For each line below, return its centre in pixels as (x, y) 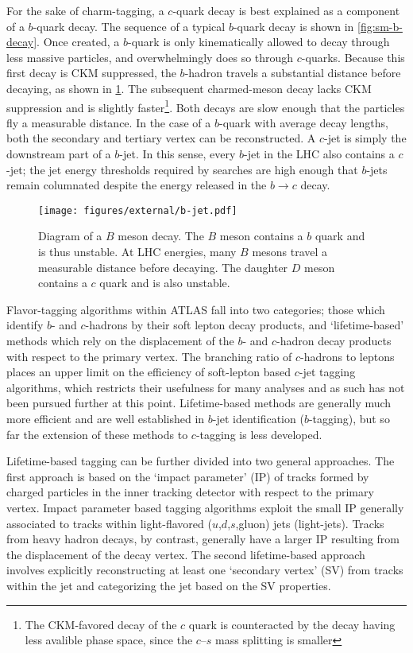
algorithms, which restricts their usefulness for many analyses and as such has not (206, 387)
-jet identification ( (258, 418)
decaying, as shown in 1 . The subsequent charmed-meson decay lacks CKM (189, 88)
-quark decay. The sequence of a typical (129, 26)
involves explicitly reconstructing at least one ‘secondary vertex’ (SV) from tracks (205, 570)
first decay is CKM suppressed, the (91, 73)
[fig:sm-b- (380, 26)
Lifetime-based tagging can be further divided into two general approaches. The (201, 461)
